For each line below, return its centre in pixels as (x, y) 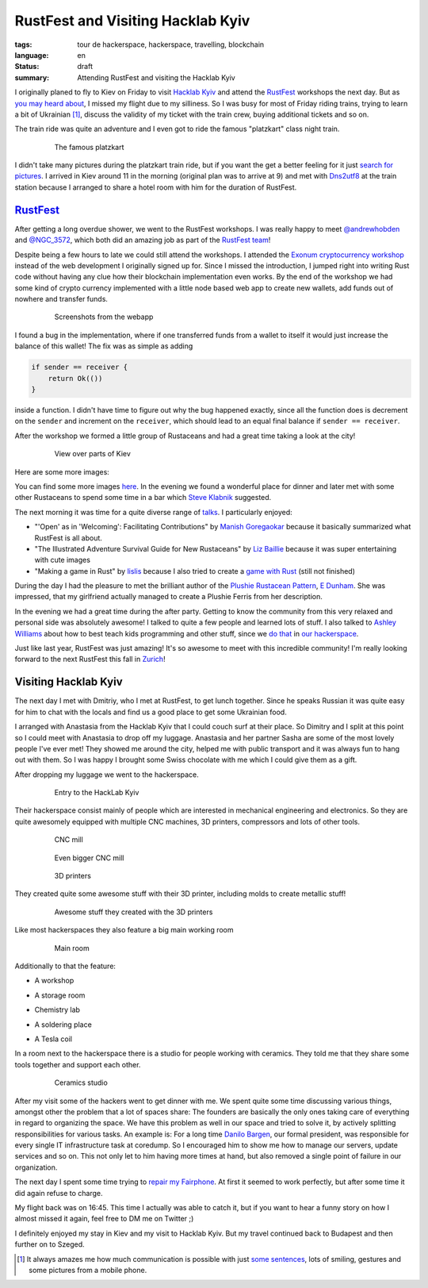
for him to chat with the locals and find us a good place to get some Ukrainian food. (151, 712)
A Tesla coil (53, 1039)
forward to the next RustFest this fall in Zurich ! (90, 659)
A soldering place (63, 1025)
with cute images (63, 560)
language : (32, 55)
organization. (36, 1167)
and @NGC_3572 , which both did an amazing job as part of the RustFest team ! (143, 240)
